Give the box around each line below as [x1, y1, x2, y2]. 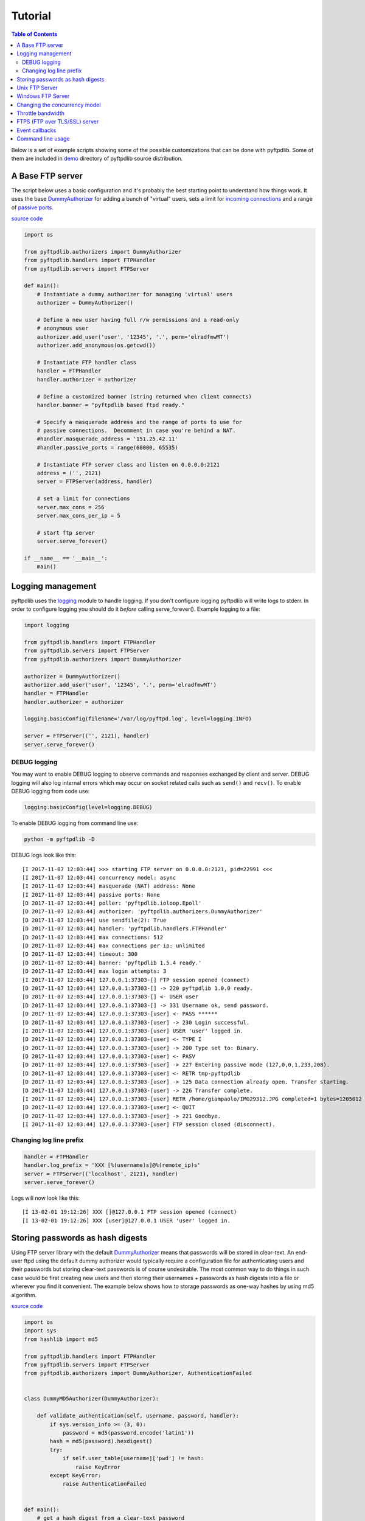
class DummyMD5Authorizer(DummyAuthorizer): [24, 1395, 159, 1402]
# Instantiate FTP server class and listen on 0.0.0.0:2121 [36, 461, 220, 468]
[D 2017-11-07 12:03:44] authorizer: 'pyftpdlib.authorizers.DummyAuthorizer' [22, 908, 263, 915]
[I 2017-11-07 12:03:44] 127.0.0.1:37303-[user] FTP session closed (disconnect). [22, 1121, 276, 1128]
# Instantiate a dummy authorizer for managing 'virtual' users [36, 291, 233, 298]
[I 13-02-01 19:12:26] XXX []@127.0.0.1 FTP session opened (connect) [22, 1208, 237, 1216]
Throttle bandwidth [16, 110, 65, 117]
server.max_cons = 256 [36, 504, 105, 510]
